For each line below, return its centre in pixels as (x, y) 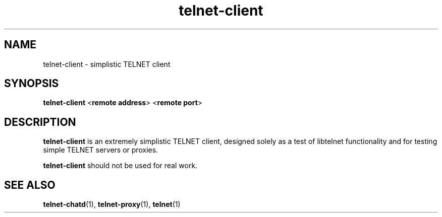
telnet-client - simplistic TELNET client (107, 64)
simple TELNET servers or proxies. (101, 150)
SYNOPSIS (32, 84)
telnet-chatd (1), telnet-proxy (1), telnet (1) (112, 204)
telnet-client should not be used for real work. (120, 166)
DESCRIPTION (40, 122)
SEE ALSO (30, 185)
